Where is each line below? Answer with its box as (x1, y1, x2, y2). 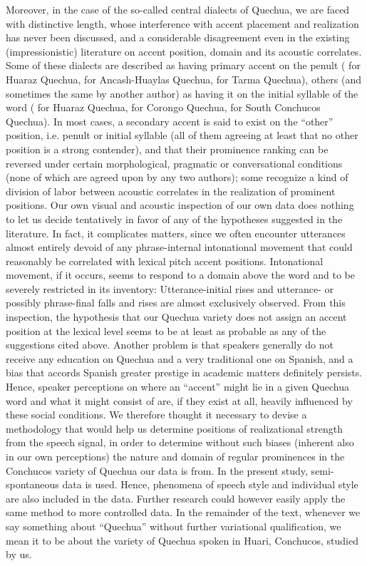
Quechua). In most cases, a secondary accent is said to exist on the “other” (6, 113, 334, 128)
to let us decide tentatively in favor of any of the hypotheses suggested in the (6, 211, 343, 226)
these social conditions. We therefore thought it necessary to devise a (6, 407, 307, 422)
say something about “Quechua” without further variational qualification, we (6, 518, 341, 533)
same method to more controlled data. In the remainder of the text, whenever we (6, 505, 361, 520)
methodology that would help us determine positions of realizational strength (6, 421, 343, 436)
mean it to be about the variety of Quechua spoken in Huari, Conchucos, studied (6, 532, 358, 547)
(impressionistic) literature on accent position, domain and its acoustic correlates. (6, 43, 362, 58)
